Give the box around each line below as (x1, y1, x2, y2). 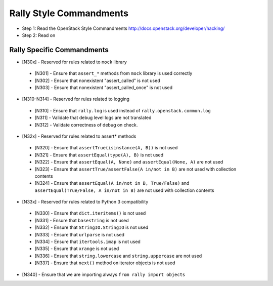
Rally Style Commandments (9, 8, 129, 19)
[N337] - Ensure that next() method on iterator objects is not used (34, 260, 175, 266)
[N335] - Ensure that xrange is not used (34, 246, 119, 252)
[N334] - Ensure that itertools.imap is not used (34, 238, 141, 245)
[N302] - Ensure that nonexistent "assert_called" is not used (34, 77, 160, 84)
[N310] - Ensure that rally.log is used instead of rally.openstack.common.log (34, 107, 211, 113)
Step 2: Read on (22, 32, 56, 38)
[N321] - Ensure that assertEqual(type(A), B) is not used (34, 152, 164, 158)
